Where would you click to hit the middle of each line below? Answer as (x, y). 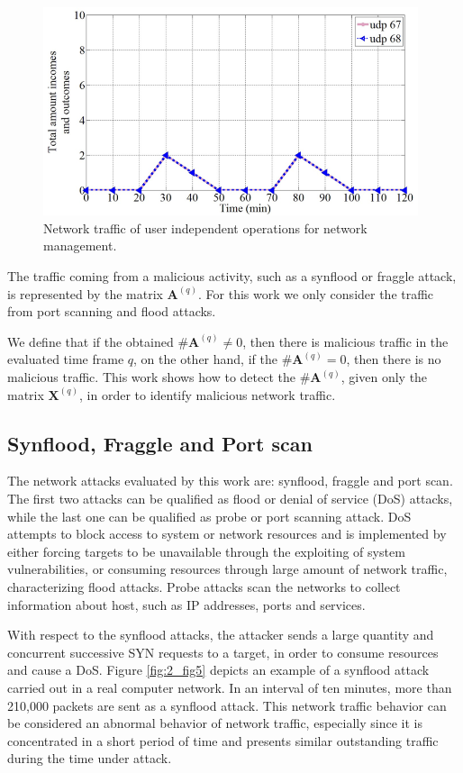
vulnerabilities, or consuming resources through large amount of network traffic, (227, 569)
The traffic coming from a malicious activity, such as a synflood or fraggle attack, (232, 276)
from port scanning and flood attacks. (112, 311)
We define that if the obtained (91, 341)
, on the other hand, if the (205, 359)
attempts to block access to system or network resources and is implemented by (227, 534)
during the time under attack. (90, 758)
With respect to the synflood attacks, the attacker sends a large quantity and (221, 635)
